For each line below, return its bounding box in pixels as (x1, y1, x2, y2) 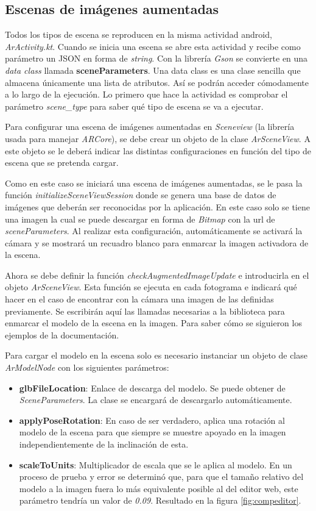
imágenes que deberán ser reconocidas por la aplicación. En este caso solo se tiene (5, 200, 310, 213)
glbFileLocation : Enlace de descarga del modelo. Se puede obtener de (19, 381, 286, 394)
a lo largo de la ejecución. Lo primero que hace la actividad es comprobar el (5, 88, 288, 101)
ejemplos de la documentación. (5, 328, 119, 341)
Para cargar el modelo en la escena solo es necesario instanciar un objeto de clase (5, 349, 307, 362)
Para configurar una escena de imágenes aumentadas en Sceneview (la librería (5, 120, 295, 133)
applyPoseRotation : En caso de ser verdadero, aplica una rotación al (19, 413, 285, 426)
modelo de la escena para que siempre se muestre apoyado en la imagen (19, 426, 286, 438)
